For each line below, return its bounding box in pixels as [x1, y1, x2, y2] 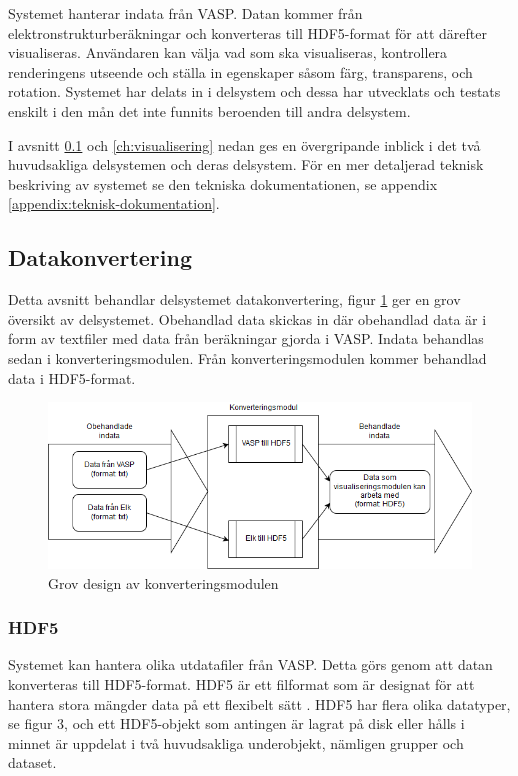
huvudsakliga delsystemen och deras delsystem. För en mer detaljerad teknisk [8, 154, 484, 175]
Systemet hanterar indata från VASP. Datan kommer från [8, 3, 363, 23]
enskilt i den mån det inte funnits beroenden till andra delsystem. [8, 100, 411, 121]
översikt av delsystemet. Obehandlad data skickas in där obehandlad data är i [8, 308, 487, 329]
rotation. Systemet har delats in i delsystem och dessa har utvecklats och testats [8, 81, 501, 102]
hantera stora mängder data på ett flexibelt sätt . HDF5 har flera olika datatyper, [8, 693, 511, 714]
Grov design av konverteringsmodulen [48, 572, 279, 593]
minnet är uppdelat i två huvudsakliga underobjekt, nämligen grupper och [8, 732, 464, 753]
